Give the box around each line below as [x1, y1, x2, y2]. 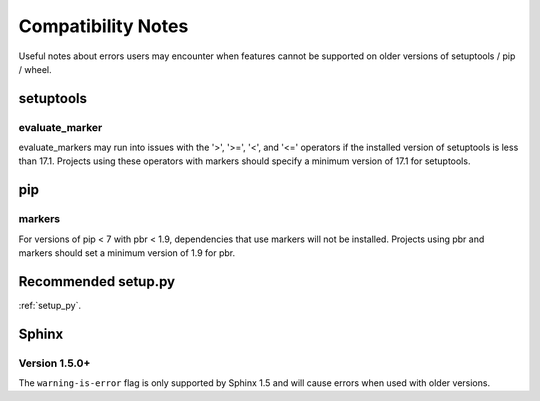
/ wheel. [18, 63, 52, 75]
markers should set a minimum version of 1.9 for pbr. [18, 247, 236, 259]
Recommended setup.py [18, 273, 175, 290]
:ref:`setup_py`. [18, 299, 82, 311]
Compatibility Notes [18, 15, 189, 37]
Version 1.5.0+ [18, 356, 91, 370]
